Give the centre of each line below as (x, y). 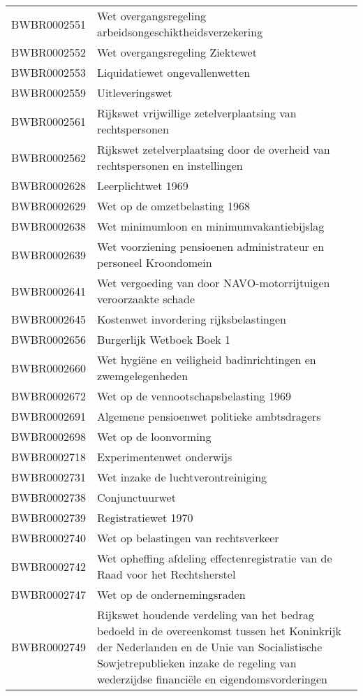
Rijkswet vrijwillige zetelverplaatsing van (197, 113)
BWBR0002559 (49, 93)
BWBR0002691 (49, 416)
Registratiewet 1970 (145, 517)
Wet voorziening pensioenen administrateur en (210, 246)
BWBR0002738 (49, 497)
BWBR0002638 (49, 226)
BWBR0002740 (49, 538)
